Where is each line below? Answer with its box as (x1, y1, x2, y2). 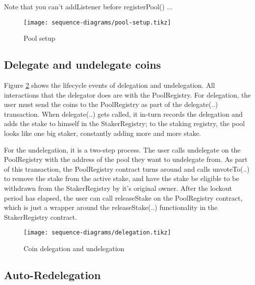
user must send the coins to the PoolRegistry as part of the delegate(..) (4, 99, 218, 109)
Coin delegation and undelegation (24, 243, 125, 254)
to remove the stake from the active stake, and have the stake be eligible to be (4, 173, 239, 183)
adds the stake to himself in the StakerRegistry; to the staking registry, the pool (4, 118, 245, 129)
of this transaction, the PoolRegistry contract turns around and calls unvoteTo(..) (4, 163, 250, 174)
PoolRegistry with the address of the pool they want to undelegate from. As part (4, 154, 248, 164)
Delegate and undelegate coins (4, 57, 161, 72)
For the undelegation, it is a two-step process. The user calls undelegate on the (4, 144, 241, 155)
